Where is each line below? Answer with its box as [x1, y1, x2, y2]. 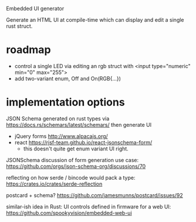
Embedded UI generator [6, 5, 65, 12]
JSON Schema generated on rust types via [6, 115, 110, 122]
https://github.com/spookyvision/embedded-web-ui [6, 209, 132, 216]
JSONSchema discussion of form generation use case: [6, 156, 139, 163]
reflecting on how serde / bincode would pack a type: [6, 174, 136, 181]
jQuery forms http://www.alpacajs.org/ [14, 132, 109, 140]
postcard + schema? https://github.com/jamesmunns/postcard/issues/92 [6, 191, 183, 199]
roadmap [6, 43, 51, 56]
